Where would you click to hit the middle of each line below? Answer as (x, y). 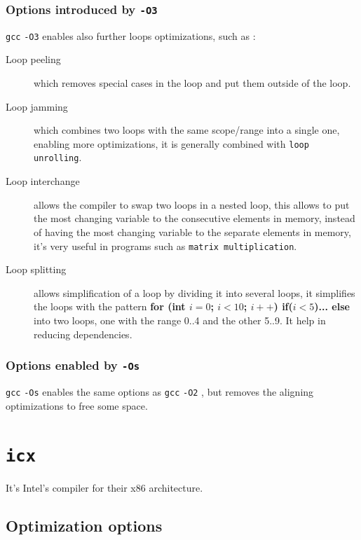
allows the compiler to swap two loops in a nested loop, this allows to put (192, 204)
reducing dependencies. (83, 334)
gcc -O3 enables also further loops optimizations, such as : (131, 35)
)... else (332, 306)
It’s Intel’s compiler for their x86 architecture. (104, 488)
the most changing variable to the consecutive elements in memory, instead (195, 218)
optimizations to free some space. (77, 405)
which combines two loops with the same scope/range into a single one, (187, 130)
